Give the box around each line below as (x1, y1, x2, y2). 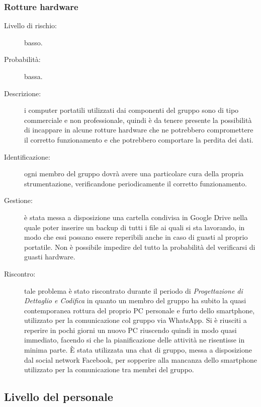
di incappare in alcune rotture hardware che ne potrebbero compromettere (24, 124, 253, 135)
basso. (24, 37, 43, 47)
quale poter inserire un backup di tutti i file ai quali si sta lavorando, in (24, 222, 245, 232)
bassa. (24, 71, 43, 81)
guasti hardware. (24, 251, 75, 262)
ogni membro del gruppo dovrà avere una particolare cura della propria (24, 168, 244, 179)
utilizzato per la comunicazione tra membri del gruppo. (24, 364, 194, 375)
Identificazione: (4, 151, 50, 162)
